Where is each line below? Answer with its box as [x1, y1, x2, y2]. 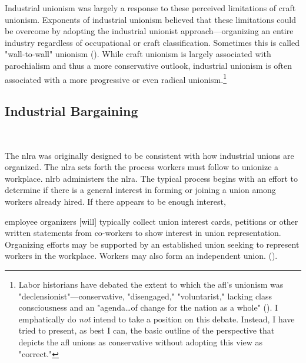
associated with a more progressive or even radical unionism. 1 [5, 71, 227, 85]
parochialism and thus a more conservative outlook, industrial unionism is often [5, 59, 292, 71]
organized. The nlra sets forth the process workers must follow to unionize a [5, 161, 279, 173]
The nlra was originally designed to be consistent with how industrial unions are [5, 149, 294, 161]
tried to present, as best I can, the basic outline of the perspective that [18, 324, 275, 337]
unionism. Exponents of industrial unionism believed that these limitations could [5, 13, 297, 25]
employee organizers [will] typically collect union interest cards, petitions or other [5, 215, 298, 227]
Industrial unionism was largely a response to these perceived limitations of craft [5, 2, 296, 14]
